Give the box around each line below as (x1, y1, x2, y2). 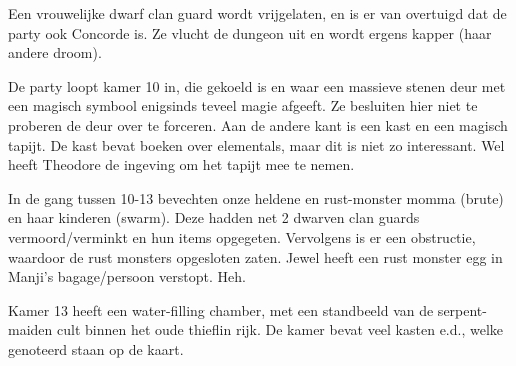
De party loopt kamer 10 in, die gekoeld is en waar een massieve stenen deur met (8, 75, 506, 96)
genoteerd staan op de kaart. (8, 338, 184, 359)
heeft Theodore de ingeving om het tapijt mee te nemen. (8, 154, 355, 175)
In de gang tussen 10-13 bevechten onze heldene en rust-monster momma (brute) (8, 187, 504, 208)
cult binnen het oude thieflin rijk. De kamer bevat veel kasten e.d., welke (56, 319, 504, 340)
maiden (8, 319, 53, 340)
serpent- (437, 299, 487, 320)
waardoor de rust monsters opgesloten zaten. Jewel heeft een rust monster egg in (8, 246, 503, 267)
